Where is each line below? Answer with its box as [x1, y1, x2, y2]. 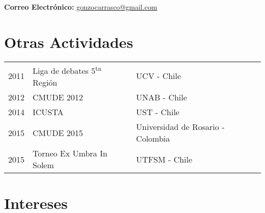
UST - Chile [136, 106, 179, 118]
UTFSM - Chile [136, 153, 193, 165]
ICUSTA [33, 106, 64, 118]
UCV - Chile [136, 69, 181, 82]
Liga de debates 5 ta [33, 63, 101, 77]
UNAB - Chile [136, 91, 187, 103]
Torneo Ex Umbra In [33, 147, 108, 159]
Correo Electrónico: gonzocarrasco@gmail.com [4, 2, 157, 12]
